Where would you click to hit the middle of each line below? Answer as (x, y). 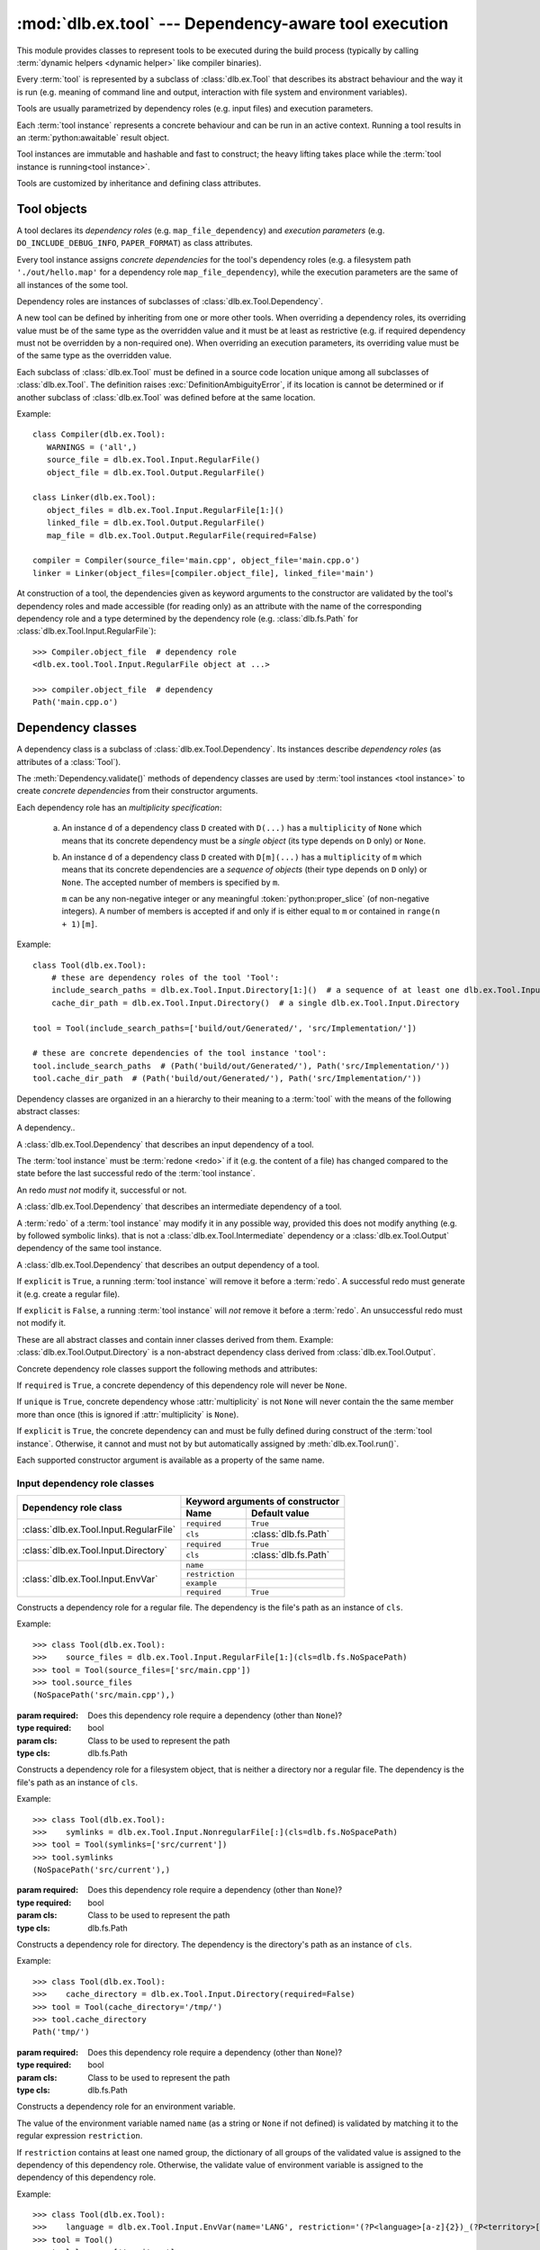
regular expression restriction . (80, 2136)
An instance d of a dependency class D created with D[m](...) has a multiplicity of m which (242, 857)
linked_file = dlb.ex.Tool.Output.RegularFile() (156, 523)
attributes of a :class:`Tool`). (69, 761)
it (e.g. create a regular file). (68, 1294)
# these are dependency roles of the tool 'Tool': (165, 978)
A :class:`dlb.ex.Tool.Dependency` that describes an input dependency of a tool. (165, 1144)
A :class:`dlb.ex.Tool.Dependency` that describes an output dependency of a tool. (168, 1264)
